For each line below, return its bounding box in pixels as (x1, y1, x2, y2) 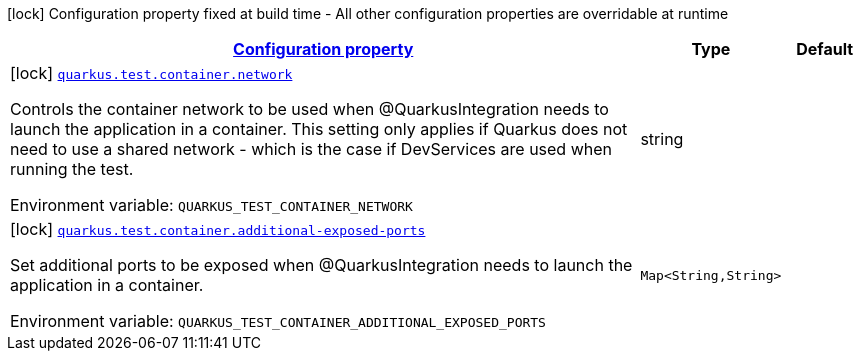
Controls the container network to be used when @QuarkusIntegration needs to (10, 99, 609, 119)
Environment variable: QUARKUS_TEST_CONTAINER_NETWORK (10, 195, 413, 215)
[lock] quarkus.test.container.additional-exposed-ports (10, 219, 426, 239)
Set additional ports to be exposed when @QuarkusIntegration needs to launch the (10, 255, 633, 275)
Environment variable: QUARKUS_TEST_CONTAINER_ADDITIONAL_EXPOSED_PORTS (10, 311, 546, 331)
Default (796, 39, 854, 59)
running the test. (10, 159, 134, 179)
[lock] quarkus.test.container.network (10, 63, 293, 83)
